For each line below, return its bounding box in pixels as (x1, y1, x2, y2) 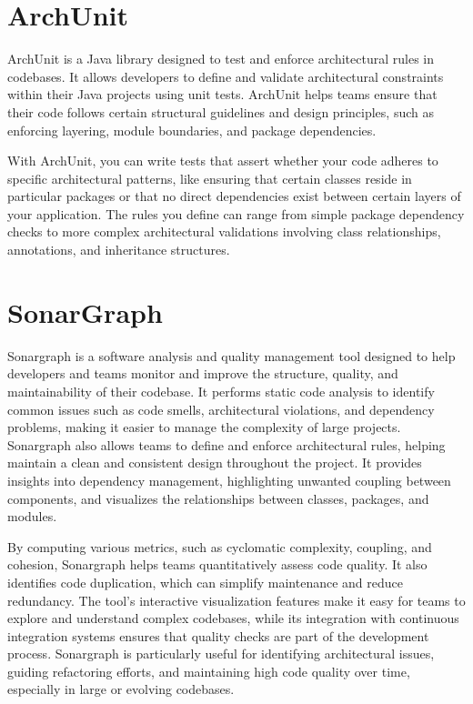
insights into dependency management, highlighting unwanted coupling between (7, 470, 451, 489)
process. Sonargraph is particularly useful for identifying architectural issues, (7, 644, 435, 663)
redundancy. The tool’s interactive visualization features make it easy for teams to (7, 590, 466, 609)
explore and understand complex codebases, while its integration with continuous (7, 608, 459, 628)
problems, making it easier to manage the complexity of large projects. (7, 417, 401, 437)
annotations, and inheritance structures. (7, 240, 230, 259)
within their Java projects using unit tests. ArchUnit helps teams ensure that (7, 85, 438, 104)
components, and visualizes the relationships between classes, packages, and (7, 488, 429, 508)
